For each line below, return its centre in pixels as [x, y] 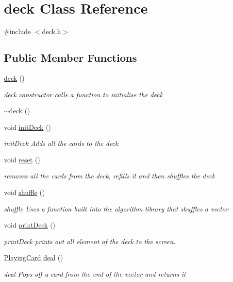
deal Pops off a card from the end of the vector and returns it [95, 274]
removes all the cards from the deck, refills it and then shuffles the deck [109, 176]
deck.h [51, 31]
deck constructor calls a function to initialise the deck [83, 94]
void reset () [22, 159]
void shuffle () [25, 192]
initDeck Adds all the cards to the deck [61, 143]
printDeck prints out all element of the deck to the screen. [90, 241]
